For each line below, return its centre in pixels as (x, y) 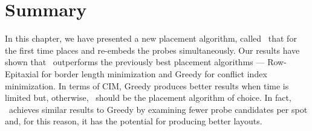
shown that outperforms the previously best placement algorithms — (135, 62)
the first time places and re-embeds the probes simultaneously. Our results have (152, 50)
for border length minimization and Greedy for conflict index (154, 73)
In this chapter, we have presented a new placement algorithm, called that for (151, 38)
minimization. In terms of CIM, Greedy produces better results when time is (147, 85)
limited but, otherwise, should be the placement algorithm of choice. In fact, (148, 97)
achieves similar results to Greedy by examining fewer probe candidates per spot (158, 109)
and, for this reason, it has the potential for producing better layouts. (134, 121)
